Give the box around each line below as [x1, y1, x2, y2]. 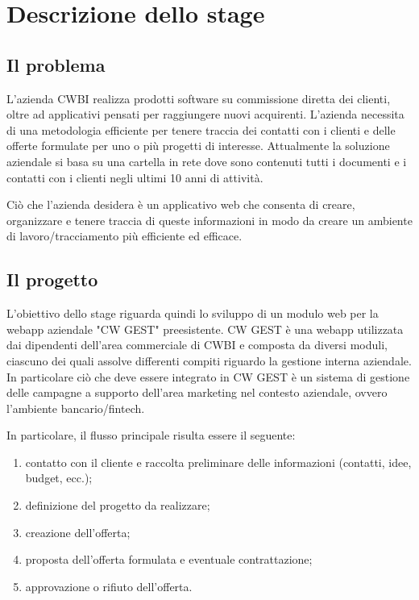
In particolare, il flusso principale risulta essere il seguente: [6, 427, 296, 444]
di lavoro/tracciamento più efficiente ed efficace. [6, 227, 243, 244]
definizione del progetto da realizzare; [25, 497, 210, 514]
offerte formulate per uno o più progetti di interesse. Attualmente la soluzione [6, 137, 390, 154]
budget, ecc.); [25, 469, 93, 486]
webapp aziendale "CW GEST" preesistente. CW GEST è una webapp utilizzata [6, 320, 404, 337]
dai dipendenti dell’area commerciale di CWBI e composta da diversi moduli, [6, 336, 388, 353]
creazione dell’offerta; [25, 523, 131, 540]
